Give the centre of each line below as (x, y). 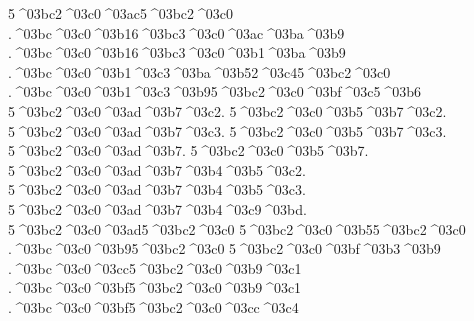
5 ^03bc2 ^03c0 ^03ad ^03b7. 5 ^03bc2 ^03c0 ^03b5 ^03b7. (188, 150)
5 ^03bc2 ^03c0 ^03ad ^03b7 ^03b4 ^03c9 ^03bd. (157, 208)
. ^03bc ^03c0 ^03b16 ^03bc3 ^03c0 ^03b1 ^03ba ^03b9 (177, 52)
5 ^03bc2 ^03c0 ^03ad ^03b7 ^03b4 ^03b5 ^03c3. (157, 189)
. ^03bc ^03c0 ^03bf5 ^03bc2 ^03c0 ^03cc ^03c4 (153, 306)
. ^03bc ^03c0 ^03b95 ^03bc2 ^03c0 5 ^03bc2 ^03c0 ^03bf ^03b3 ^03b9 (224, 248)
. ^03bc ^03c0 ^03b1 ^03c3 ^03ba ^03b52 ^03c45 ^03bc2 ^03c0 (199, 71)
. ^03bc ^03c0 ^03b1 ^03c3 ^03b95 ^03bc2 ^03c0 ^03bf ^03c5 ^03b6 (214, 91)
